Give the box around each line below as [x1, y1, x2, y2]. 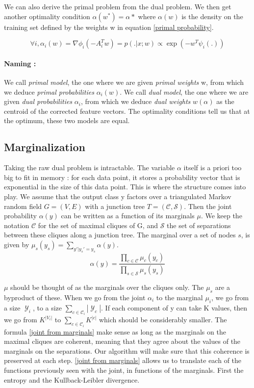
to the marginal [156, 292, 203, 302]
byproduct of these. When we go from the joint [4, 292, 146, 302]
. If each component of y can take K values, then [101, 302, 247, 312]
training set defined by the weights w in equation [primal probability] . [4, 22, 214, 32]
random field [4, 201, 42, 211]
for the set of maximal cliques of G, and [38, 220, 158, 230]
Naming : [4, 58, 36, 68]
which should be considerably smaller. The [99, 314, 227, 325]
